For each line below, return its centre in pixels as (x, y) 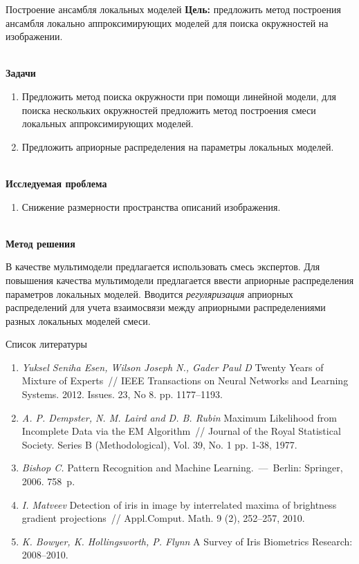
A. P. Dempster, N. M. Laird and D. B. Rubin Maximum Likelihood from (179, 417)
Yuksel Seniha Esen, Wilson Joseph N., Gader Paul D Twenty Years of (173, 367)
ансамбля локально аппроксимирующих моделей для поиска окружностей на (167, 22)
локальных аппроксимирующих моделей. (108, 123)
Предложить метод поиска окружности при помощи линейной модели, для (179, 96)
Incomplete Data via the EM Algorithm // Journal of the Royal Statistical (181, 431)
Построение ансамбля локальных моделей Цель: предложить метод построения (173, 9)
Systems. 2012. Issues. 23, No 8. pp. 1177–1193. (122, 394)
